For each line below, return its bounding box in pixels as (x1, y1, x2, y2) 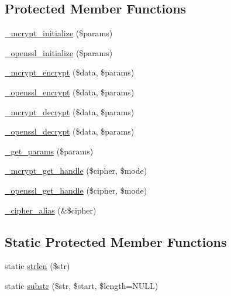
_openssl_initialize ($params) (5, 46, 113, 58)
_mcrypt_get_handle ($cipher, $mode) (5, 164, 147, 177)
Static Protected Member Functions (5, 232, 227, 250)
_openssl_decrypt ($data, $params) (5, 125, 135, 137)
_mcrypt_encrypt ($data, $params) (5, 66, 135, 78)
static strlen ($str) (5, 260, 70, 272)
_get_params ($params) (5, 144, 94, 157)
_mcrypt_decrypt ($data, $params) (5, 105, 135, 118)
